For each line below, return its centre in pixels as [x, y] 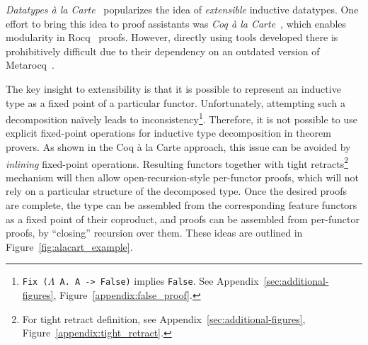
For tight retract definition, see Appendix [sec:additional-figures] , [164, 318]
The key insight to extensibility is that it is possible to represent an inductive [173, 88]
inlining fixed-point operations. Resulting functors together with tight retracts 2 [177, 162]
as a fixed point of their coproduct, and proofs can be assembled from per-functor [183, 219]
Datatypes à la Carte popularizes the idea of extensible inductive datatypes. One [182, 9]
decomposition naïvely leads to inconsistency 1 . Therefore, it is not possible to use [182, 118]
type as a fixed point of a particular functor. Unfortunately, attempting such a [176, 102]
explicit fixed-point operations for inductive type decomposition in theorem [168, 133]
